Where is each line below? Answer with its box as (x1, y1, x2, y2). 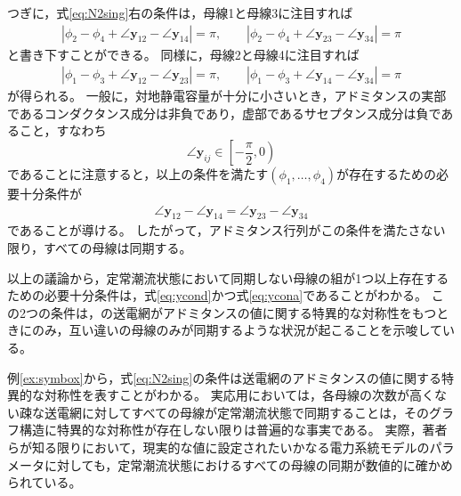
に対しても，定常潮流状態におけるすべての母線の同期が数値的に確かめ (44, 455, 453, 474)
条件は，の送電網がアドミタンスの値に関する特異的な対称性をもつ (50, 303, 437, 321)
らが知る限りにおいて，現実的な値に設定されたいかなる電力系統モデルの (7, 437, 430, 456)
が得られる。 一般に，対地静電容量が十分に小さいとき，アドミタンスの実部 (7, 86, 447, 105)
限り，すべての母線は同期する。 (7, 239, 192, 257)
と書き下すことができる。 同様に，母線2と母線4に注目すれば (7, 45, 360, 63)
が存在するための (336, 165, 437, 183)
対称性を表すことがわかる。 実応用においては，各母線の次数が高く (44, 386, 434, 404)
